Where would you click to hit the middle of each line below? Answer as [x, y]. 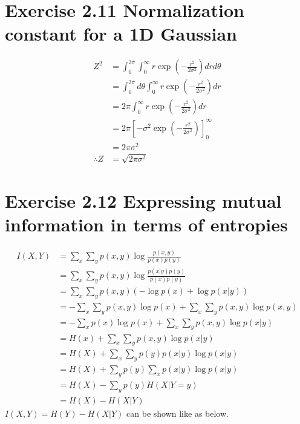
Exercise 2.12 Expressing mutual [143, 200]
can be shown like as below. [178, 413]
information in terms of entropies [146, 224]
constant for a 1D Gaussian [121, 34]
